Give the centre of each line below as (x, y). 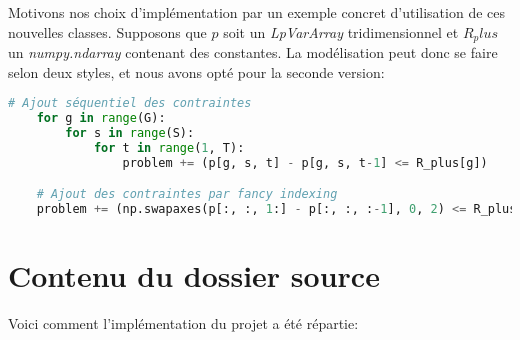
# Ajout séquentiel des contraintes (130, 103)
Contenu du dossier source (194, 275)
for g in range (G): (101, 118)
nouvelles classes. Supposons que (107, 31)
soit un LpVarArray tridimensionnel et (341, 31)
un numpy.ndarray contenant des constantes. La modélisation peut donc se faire (253, 52)
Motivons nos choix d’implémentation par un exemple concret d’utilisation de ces (256, 12)
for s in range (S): (130, 132)
